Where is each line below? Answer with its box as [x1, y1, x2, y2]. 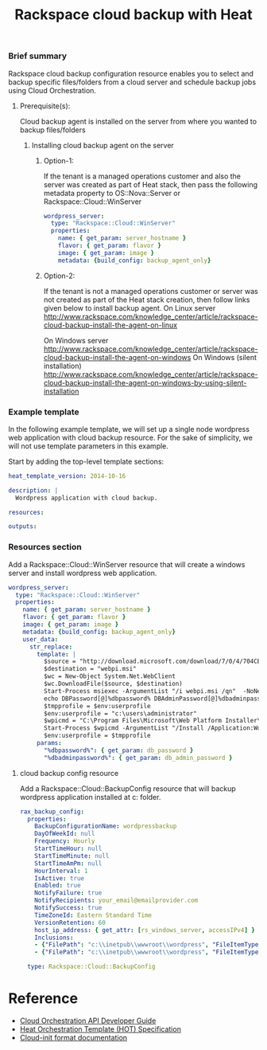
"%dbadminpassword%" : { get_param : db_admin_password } [43, 754, 233, 762]
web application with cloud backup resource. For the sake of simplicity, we [8, 433, 253, 442]
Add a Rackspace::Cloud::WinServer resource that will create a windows [8, 559, 246, 569]
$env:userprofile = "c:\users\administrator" [43, 709, 197, 718]
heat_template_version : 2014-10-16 [8, 472, 126, 480]
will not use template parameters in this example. [8, 441, 169, 451]
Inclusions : [34, 934, 74, 942]
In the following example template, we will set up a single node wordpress [8, 424, 250, 433]
